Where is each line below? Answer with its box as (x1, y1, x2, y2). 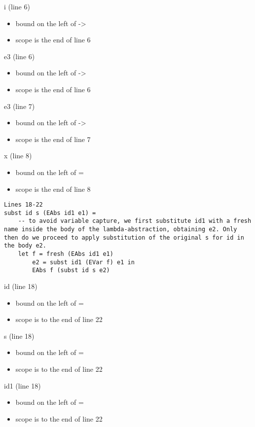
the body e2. (4, 242, 46, 249)
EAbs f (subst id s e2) (32, 267, 110, 274)
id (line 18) (4, 281, 37, 291)
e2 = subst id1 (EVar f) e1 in (32, 258, 135, 266)
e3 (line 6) (4, 51, 35, 61)
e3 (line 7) (4, 101, 35, 111)
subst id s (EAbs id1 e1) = (4, 209, 96, 216)
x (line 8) (4, 150, 32, 161)
